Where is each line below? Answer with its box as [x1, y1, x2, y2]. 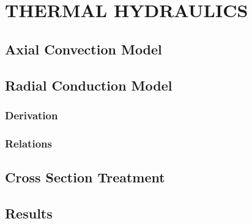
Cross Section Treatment [5, 168, 165, 187]
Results [5, 203, 53, 222]
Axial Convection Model [5, 39, 162, 58]
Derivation [5, 107, 58, 122]
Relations [5, 135, 52, 151]
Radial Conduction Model [5, 75, 172, 94]
